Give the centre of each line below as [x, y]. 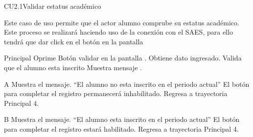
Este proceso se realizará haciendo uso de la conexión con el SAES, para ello [118, 32]
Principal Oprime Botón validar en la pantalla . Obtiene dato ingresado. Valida [123, 58]
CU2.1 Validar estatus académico [53, 6]
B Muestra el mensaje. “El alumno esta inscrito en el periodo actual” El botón [122, 119]
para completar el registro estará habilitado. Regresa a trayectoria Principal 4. [121, 128]
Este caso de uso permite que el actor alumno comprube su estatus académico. [122, 22]
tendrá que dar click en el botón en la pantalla [74, 41]
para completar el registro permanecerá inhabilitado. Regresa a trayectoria [116, 93]
